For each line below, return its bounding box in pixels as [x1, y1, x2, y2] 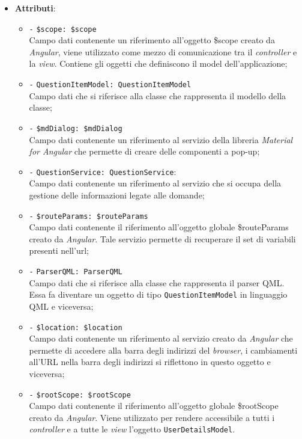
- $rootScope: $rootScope [29, 390, 131, 399]
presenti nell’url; [29, 244, 89, 257]
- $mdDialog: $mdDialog [29, 124, 122, 133]
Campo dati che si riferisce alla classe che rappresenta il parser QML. [29, 276, 285, 289]
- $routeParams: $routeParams [29, 212, 148, 221]
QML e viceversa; [29, 299, 94, 312]
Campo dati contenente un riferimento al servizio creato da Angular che [29, 332, 293, 345]
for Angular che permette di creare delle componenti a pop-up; [29, 145, 260, 158]
